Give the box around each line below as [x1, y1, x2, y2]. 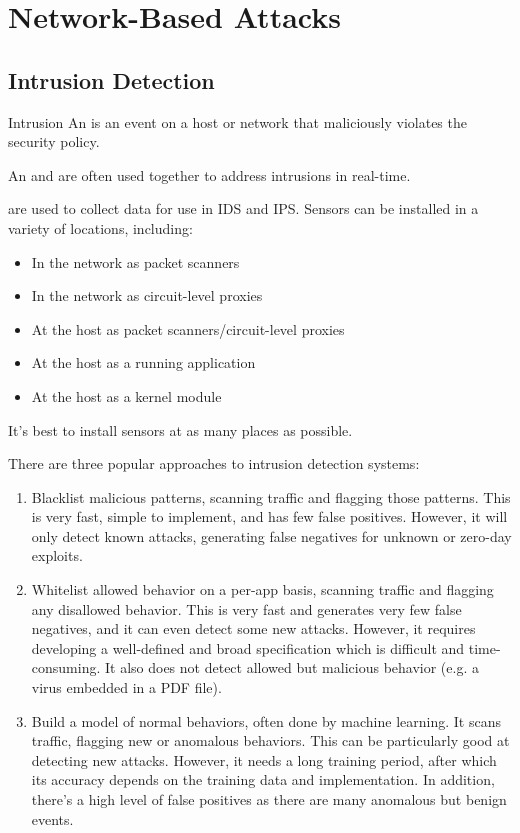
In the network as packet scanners [31, 251, 240, 272]
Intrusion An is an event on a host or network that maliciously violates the [8, 111, 467, 132]
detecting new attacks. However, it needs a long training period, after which [31, 749, 497, 770]
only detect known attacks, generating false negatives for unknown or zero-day [31, 525, 512, 546]
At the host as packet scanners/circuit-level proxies [31, 318, 345, 339]
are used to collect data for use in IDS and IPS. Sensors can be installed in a [8, 198, 479, 219]
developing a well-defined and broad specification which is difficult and [31, 637, 465, 658]
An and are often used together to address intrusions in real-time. [8, 164, 411, 185]
